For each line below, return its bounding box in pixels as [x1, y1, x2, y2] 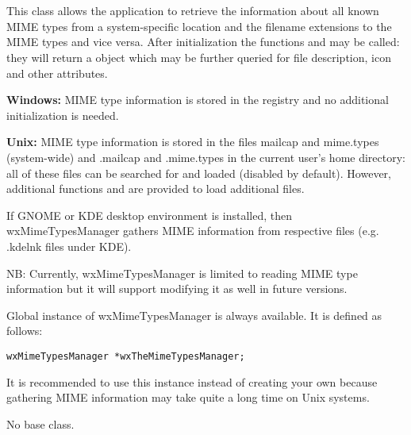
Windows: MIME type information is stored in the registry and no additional [6, 91, 389, 108]
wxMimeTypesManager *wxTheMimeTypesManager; [6, 350, 245, 362]
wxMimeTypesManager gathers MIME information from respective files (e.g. [6, 222, 379, 239]
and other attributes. [6, 64, 108, 81]
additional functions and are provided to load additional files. [6, 180, 305, 197]
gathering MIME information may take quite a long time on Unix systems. [6, 389, 370, 406]
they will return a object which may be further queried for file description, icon [6, 48, 391, 65]
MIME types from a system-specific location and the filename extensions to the [6, 17, 392, 34]
